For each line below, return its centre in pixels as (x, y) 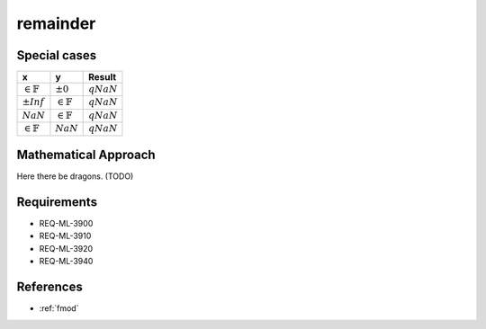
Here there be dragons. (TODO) (75, 176)
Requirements (57, 202)
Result (103, 77)
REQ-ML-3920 (66, 248)
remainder (56, 23)
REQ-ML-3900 (66, 224)
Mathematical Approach (86, 155)
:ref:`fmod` (59, 308)
